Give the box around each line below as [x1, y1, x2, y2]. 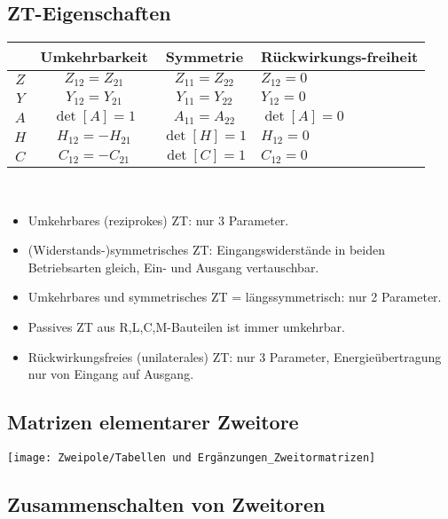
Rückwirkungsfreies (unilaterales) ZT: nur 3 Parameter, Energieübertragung [28, 347, 442, 366]
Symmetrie [165, 46, 244, 67]
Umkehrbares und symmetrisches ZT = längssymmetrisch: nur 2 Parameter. [28, 287, 442, 306]
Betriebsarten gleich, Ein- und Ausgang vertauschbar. [28, 257, 319, 276]
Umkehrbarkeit [40, 46, 148, 67]
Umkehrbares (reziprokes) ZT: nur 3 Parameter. [28, 210, 289, 229]
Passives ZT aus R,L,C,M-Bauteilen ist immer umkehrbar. [28, 318, 345, 336]
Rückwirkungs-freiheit [260, 46, 419, 67]
